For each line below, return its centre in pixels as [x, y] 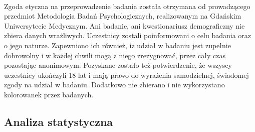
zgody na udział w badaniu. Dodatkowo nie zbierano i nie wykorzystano [114, 85]
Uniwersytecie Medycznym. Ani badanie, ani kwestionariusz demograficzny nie [124, 25]
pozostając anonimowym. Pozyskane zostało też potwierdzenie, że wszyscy [118, 65]
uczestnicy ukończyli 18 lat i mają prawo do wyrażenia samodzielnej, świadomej [126, 75]
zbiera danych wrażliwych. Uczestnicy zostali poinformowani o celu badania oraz [128, 35]
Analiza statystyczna [59, 121]
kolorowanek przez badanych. [49, 94]
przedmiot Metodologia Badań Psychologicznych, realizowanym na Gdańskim [123, 16]
